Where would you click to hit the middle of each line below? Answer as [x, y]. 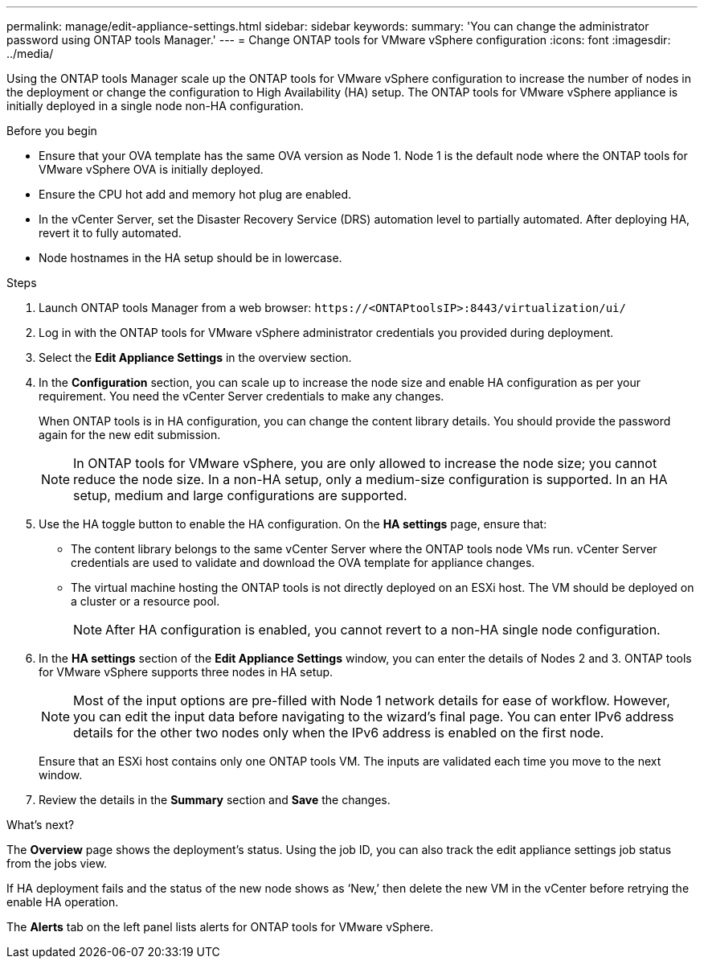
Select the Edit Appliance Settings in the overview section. [195, 357]
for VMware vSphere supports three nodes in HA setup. [186, 672]
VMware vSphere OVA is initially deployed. [151, 169]
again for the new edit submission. [130, 435]
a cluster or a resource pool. [145, 601]
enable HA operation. [63, 902]
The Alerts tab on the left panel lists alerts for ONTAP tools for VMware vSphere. [220, 927]
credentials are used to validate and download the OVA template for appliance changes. [303, 563]
